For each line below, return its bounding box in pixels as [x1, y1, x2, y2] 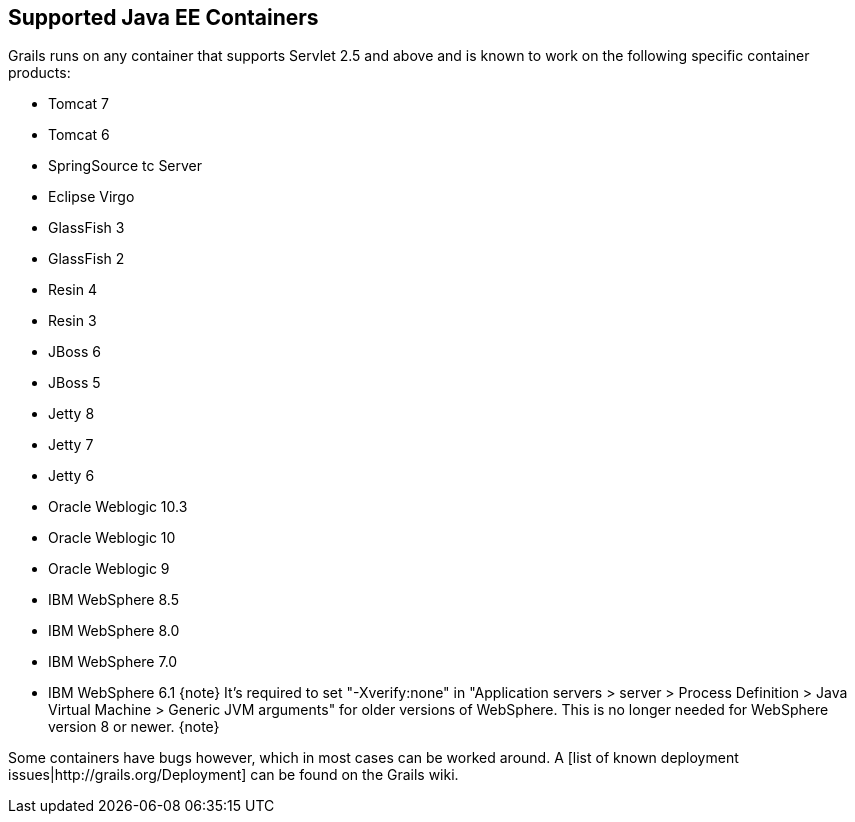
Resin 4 [48, 281, 97, 299]
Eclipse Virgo [48, 188, 135, 206]
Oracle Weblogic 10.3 [48, 498, 188, 516]
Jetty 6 [48, 467, 95, 485]
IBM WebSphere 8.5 [48, 591, 179, 609]
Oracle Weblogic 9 [48, 560, 170, 578]
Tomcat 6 [48, 126, 110, 144]
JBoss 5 [48, 374, 101, 392]
